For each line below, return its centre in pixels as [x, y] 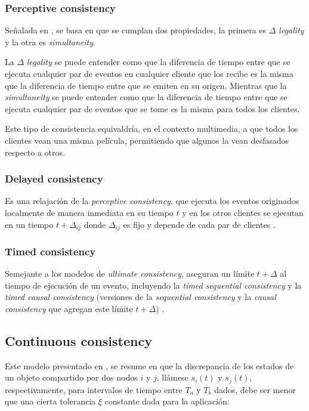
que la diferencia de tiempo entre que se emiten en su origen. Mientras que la [146, 85]
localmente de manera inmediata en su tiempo [89, 212]
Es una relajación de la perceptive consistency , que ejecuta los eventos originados [152, 201]
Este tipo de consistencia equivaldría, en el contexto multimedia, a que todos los [152, 129]
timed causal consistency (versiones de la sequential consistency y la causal [140, 297]
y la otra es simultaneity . [50, 41]
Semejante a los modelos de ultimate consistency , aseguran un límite [130, 274]
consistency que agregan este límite [69, 309]
